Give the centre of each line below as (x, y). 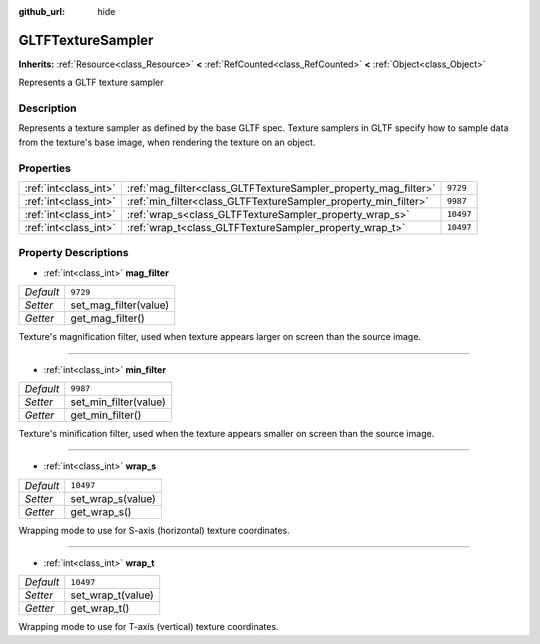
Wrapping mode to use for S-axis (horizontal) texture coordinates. (154, 530)
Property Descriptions (73, 253)
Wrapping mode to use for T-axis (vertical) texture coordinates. (148, 627)
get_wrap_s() (101, 512)
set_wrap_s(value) (113, 498)
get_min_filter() (106, 415)
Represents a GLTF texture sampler (91, 82)
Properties (45, 168)
